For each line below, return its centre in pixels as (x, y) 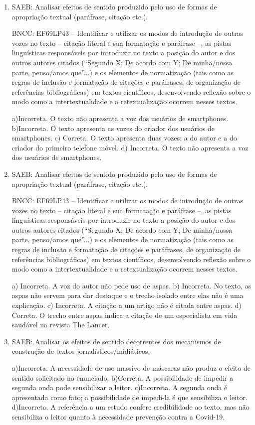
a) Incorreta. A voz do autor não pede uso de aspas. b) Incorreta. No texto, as (131, 285)
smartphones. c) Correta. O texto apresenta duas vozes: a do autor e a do (124, 138)
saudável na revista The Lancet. (61, 325)
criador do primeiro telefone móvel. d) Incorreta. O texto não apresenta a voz (130, 147)
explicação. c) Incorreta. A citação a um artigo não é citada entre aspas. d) (127, 305)
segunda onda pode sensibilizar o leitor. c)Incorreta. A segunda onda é (120, 387)
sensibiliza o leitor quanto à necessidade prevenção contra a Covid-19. (118, 416)
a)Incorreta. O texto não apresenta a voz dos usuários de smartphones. (120, 118)
